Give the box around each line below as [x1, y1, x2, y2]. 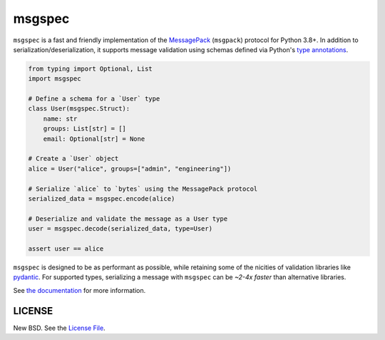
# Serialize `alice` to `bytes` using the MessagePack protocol [28, 184, 258, 193]
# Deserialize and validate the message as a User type [28, 214, 228, 223]
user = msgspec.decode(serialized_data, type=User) [28, 225, 213, 233]
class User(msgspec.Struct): [28, 104, 130, 113]
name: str [43, 114, 78, 123]
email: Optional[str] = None [43, 134, 145, 143]
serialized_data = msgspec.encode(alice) [28, 195, 175, 203]
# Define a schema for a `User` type [28, 95, 160, 103]
